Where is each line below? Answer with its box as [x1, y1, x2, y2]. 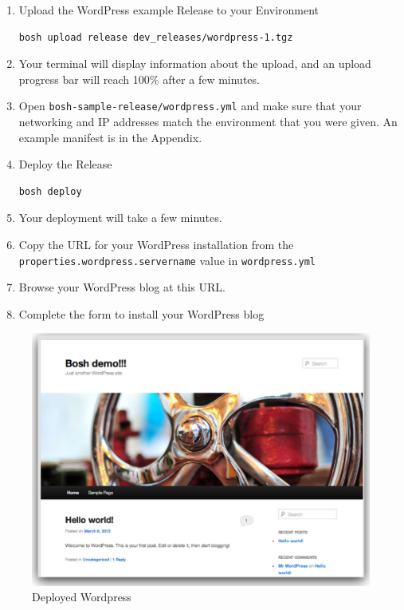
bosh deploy [18, 185, 82, 197]
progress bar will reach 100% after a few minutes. [18, 70, 260, 87]
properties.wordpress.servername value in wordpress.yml [18, 252, 316, 268]
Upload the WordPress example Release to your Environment [18, 2, 320, 18]
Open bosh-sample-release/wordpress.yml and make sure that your [18, 97, 362, 114]
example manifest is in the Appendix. [18, 129, 202, 145]
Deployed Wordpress [32, 588, 131, 605]
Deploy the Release [18, 156, 112, 172]
